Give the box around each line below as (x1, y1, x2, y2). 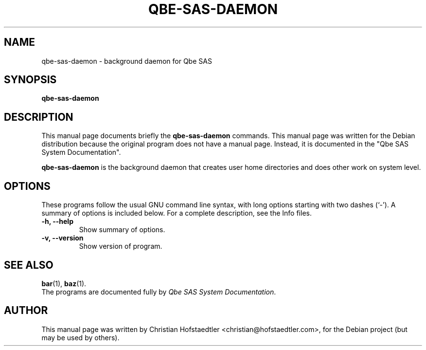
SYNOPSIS (4, 74, 57, 86)
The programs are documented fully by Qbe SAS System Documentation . (41, 287, 276, 296)
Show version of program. (79, 242, 162, 251)
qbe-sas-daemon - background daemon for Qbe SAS (41, 56, 212, 65)
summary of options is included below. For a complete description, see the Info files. (41, 209, 312, 218)
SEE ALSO (4, 258, 53, 271)
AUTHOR (4, 304, 48, 317)
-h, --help (41, 217, 73, 226)
